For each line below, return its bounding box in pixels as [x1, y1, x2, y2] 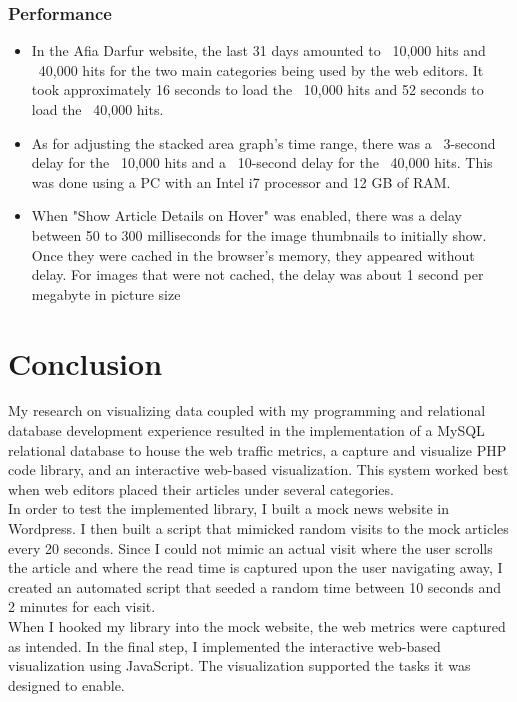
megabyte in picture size [31, 283, 181, 304]
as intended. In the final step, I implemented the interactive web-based [8, 635, 441, 656]
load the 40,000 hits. [31, 99, 164, 119]
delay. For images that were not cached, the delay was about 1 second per [31, 264, 484, 285]
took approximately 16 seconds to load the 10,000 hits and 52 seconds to [31, 79, 484, 100]
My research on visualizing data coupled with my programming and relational [8, 400, 486, 421]
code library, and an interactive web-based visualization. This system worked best [8, 459, 509, 480]
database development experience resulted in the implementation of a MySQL [8, 420, 485, 441]
